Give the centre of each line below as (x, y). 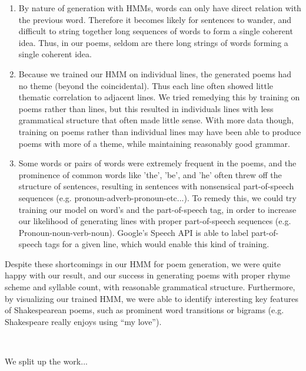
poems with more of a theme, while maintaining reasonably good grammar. (154, 143)
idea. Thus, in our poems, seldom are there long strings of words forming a (153, 42)
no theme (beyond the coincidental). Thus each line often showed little (146, 85)
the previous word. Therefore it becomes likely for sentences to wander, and (155, 19)
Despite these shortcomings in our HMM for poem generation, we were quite (143, 263)
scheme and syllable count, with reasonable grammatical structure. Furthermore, (150, 287)
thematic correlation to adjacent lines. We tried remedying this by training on (159, 97)
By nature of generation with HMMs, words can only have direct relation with (160, 8)
